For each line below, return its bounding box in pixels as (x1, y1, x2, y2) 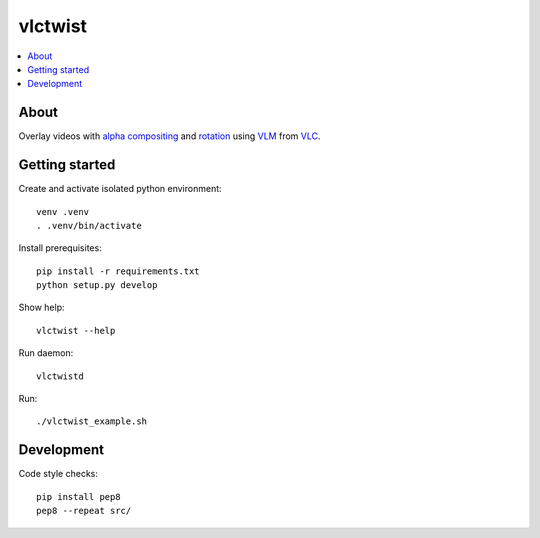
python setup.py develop (36, 280, 158, 291)
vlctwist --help (36, 325, 116, 336)
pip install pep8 (36, 491, 121, 502)
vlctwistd (36, 370, 84, 382)
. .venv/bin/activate (36, 220, 142, 231)
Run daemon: (18, 347, 74, 359)
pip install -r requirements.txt (36, 265, 200, 277)
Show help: (18, 301, 65, 314)
